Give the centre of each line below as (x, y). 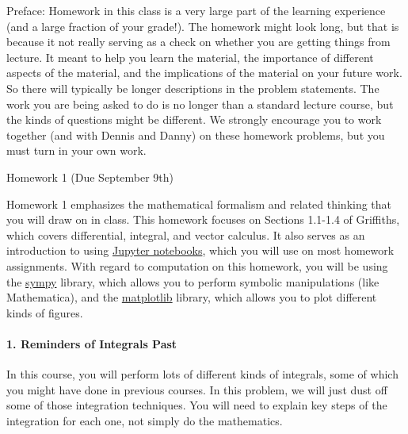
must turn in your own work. (76, 150)
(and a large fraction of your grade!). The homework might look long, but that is (203, 26)
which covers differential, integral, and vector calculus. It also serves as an (186, 234)
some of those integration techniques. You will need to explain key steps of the (197, 405)
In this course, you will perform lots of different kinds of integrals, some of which (202, 374)
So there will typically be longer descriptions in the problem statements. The (193, 88)
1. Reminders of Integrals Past (92, 343)
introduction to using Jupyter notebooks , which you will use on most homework (200, 250)
